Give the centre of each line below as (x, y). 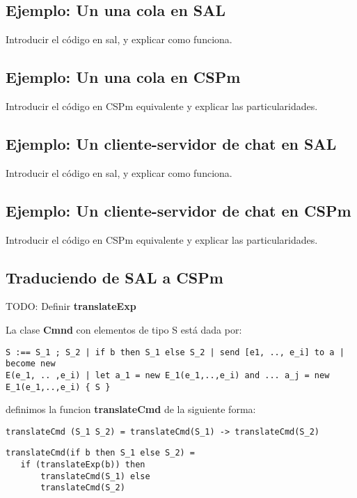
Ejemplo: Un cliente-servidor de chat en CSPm (178, 210)
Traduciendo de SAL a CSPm (114, 277)
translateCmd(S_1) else (95, 476)
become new (31, 364)
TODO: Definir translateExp (71, 306)
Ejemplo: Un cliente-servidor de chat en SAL (171, 143)
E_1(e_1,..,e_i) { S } (58, 387)
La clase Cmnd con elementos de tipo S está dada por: (124, 329)
